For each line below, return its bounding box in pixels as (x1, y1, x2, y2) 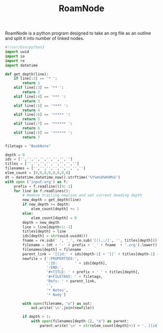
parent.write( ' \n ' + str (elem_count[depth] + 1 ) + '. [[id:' (39, 323, 162, 328)
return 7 (22, 134, 40, 140)
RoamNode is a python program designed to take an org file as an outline (5, 30, 151, 36)
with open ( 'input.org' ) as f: (5, 179, 68, 184)
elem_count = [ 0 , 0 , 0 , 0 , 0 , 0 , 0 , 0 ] (5, 170, 70, 175)
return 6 (22, 126, 40, 131)
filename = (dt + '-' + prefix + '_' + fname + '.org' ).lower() (22, 243, 158, 248)
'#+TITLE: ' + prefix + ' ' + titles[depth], (46, 270, 140, 275)
